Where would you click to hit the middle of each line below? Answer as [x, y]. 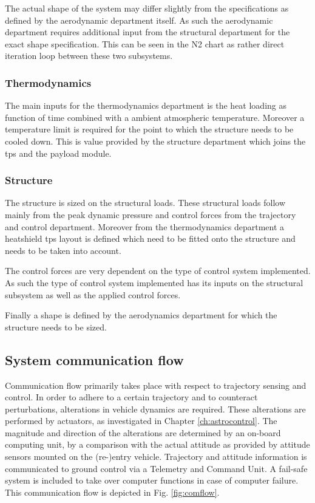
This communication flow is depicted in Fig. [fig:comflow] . [112, 492]
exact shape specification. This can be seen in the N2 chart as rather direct [145, 43]
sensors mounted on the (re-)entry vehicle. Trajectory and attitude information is [156, 457]
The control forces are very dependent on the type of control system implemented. [158, 271]
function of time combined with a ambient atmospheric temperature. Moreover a [155, 117]
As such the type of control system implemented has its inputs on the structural [154, 282]
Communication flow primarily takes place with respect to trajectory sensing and [156, 385]
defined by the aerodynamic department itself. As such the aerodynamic [139, 20]
